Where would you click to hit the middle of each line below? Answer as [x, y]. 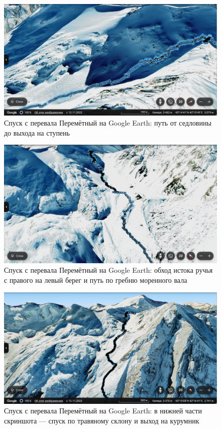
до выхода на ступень [37, 132]
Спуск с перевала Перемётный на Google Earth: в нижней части [103, 411]
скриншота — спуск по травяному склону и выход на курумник [102, 421]
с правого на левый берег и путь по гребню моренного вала [96, 280]
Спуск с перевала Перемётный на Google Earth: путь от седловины [108, 122]
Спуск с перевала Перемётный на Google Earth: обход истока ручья [108, 270]
